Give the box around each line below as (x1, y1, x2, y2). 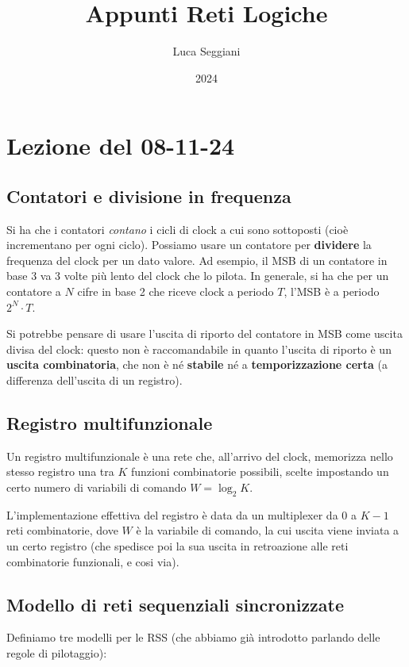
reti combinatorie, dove (6, 522, 118, 539)
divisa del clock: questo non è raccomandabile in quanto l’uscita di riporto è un (6, 340, 392, 357)
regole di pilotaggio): (6, 645, 107, 661)
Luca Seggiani (172, 43, 241, 59)
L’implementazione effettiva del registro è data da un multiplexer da (6, 506, 338, 523)
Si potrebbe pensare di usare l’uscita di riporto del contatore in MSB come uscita (6, 325, 403, 342)
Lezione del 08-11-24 (6, 129, 235, 162)
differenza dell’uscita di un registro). (6, 372, 183, 389)
